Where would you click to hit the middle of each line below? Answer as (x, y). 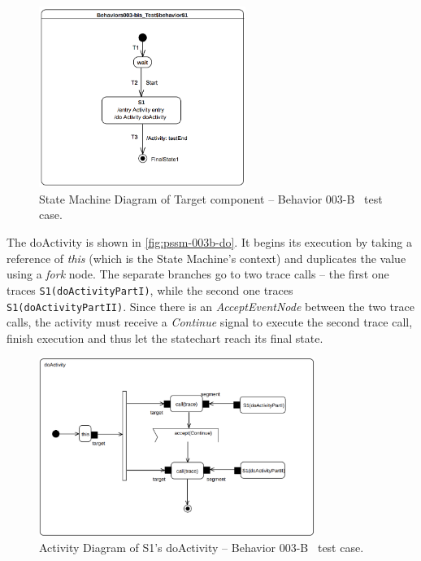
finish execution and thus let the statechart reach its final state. (165, 337)
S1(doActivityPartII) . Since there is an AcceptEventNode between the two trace (210, 306)
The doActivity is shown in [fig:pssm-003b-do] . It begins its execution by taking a (210, 242)
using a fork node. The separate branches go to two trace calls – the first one (198, 274)
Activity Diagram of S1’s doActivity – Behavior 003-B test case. (202, 548)
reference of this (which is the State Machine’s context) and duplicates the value (206, 258)
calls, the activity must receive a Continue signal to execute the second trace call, (210, 322)
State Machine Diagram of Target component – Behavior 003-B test (211, 198)
